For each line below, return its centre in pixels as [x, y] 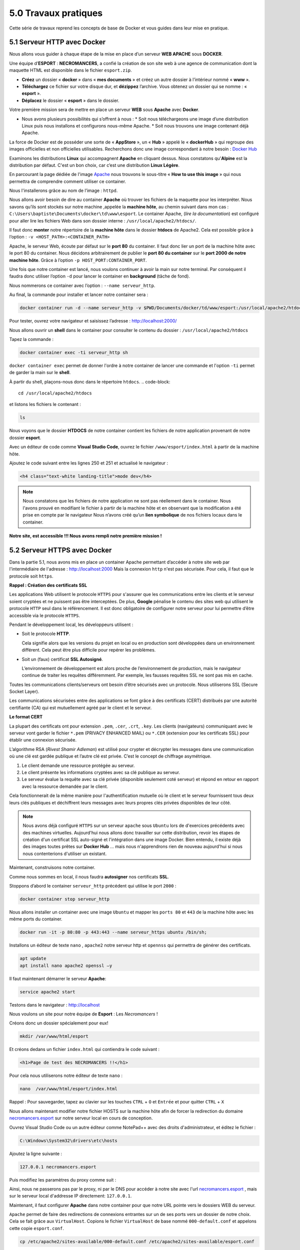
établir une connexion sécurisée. [43, 740]
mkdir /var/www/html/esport [54, 1036]
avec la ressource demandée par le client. [65, 786]
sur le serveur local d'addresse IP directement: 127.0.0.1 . [70, 1196]
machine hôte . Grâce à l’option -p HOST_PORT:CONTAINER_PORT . [78, 260]
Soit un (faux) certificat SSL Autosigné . [62, 659]
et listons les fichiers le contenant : [45, 404]
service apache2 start [47, 992]
